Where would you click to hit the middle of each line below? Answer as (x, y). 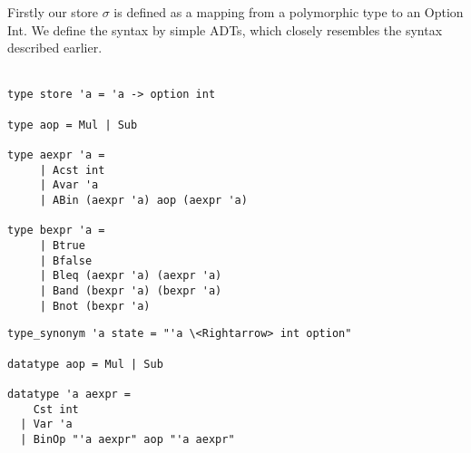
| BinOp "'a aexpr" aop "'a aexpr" (128, 439)
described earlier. (55, 48)
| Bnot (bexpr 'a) (95, 306)
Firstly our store (53, 12)
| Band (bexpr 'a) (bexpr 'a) (131, 290)
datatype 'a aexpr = (69, 394)
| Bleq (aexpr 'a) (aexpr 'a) (131, 276)
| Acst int (72, 170)
